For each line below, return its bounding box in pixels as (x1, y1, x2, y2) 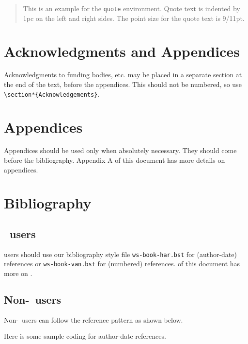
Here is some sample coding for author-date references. (4, 331, 166, 341)
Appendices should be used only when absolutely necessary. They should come (4, 145, 237, 155)
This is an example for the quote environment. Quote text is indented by (23, 3, 240, 13)
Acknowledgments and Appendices (4, 41, 240, 61)
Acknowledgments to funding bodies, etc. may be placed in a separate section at (4, 69, 242, 80)
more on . (4, 268, 32, 278)
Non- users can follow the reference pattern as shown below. (4, 314, 183, 325)
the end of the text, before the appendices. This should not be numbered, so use (4, 79, 242, 89)
